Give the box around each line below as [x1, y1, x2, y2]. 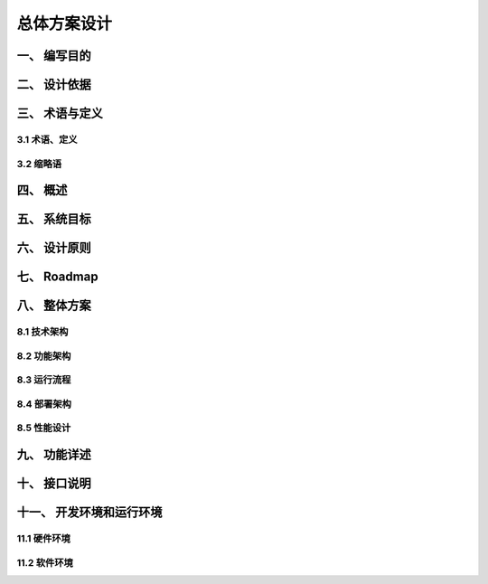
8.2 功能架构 [16, 349, 71, 362]
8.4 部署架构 [16, 398, 72, 410]
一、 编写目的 [16, 48, 91, 63]
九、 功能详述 [16, 447, 91, 463]
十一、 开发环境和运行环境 [16, 504, 163, 520]
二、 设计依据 [16, 77, 91, 92]
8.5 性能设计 [16, 421, 71, 434]
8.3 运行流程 [16, 373, 71, 386]
